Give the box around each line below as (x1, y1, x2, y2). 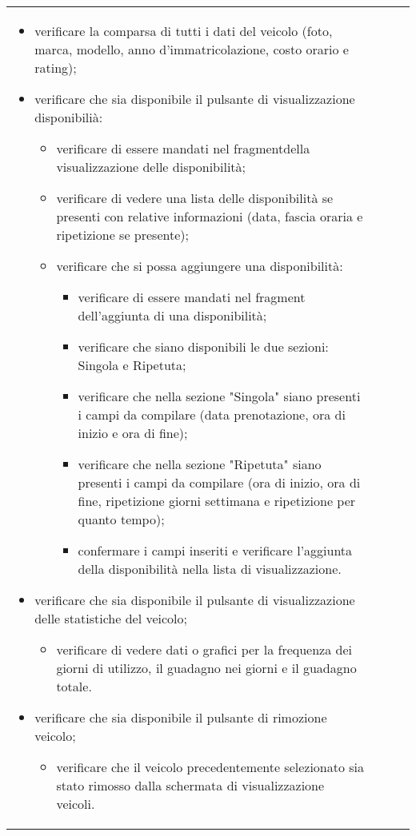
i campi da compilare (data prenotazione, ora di (78, 405, 346, 424)
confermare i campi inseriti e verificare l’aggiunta (78, 541, 353, 559)
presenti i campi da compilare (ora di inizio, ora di (78, 473, 361, 492)
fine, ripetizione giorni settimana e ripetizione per (78, 492, 356, 510)
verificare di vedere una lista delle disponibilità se (56, 189, 334, 207)
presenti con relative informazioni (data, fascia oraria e (56, 207, 363, 225)
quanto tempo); (78, 510, 165, 528)
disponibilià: (34, 108, 103, 126)
